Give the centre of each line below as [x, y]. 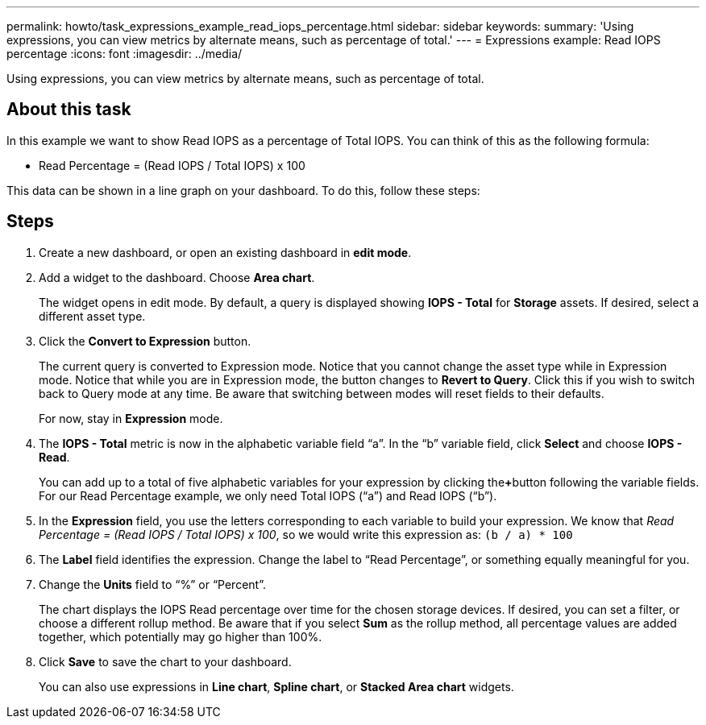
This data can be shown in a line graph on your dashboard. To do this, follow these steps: [243, 190]
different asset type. [92, 316]
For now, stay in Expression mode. [131, 418]
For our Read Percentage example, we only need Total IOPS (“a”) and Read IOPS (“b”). [268, 495]
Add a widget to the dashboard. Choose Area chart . [177, 277]
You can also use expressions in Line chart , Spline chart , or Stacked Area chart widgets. [276, 686]
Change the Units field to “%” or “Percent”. [152, 584]
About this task [69, 110]
